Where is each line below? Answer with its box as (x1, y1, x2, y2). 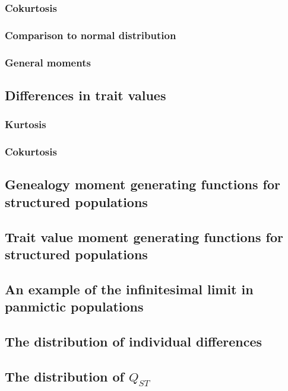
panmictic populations (5, 297, 144, 316)
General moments (5, 55, 91, 69)
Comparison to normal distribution (5, 27, 176, 42)
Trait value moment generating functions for (5, 227, 283, 246)
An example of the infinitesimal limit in (5, 279, 254, 298)
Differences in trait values (5, 85, 166, 104)
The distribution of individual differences (5, 332, 262, 350)
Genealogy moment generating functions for (5, 175, 280, 193)
